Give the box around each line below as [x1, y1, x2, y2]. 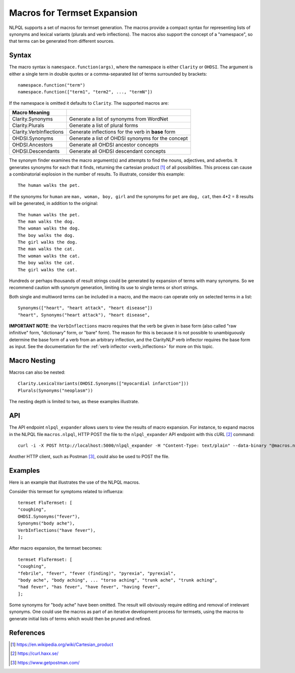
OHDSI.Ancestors [12, 142, 53, 148]
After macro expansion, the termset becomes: [9, 545, 102, 551]
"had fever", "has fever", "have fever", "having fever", [18, 584, 161, 590]
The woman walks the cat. [18, 253, 81, 259]
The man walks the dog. [18, 219, 75, 224]
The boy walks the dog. [18, 233, 75, 238]
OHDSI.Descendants [12, 148, 60, 155]
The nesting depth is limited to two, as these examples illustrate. [9, 399, 140, 405]
